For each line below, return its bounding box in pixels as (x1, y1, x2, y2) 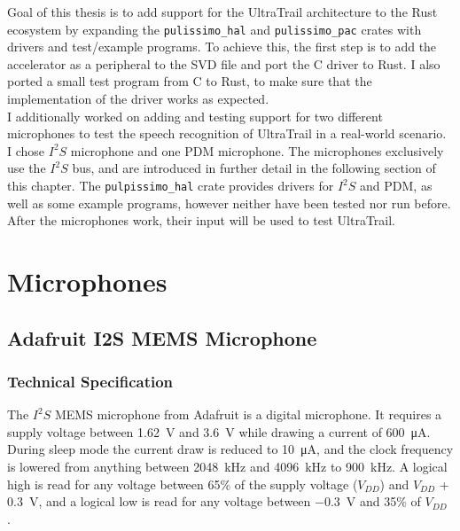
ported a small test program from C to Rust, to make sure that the (7, 72, 372, 90)
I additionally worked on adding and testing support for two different (7, 106, 383, 125)
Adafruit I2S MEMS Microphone (7, 324, 317, 351)
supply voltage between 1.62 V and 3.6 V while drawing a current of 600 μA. (7, 422, 431, 441)
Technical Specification (7, 370, 174, 392)
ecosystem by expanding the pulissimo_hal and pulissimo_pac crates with (7, 20, 422, 38)
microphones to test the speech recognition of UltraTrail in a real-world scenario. (7, 124, 447, 143)
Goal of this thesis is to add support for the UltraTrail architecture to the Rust (7, 3, 438, 20)
